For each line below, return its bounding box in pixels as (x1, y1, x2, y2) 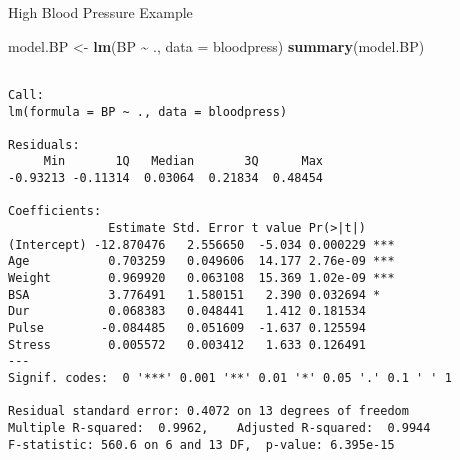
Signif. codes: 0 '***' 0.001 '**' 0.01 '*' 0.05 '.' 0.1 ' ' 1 (8, 371, 452, 385)
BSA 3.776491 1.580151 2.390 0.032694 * (8, 287, 381, 302)
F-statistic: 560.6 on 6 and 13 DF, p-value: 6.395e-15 (8, 437, 395, 452)
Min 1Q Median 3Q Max (43, 154, 323, 169)
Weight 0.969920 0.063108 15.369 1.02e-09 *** (8, 271, 395, 286)
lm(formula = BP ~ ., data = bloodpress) (8, 104, 288, 119)
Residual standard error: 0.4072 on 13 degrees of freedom (8, 404, 409, 419)
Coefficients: (8, 204, 102, 219)
